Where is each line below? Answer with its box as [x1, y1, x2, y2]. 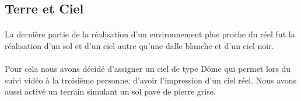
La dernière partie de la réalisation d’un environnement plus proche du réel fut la [5, 28, 295, 40]
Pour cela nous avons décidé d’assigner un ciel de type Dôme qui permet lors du [5, 62, 291, 75]
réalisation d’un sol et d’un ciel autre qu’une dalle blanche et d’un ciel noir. [5, 39, 274, 51]
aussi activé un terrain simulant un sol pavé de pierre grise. [5, 85, 216, 97]
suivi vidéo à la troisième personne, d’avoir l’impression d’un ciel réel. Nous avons [5, 74, 297, 86]
